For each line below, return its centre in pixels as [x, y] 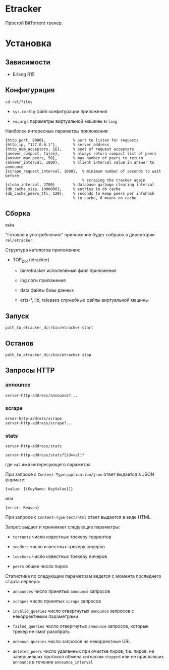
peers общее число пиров [40, 567]
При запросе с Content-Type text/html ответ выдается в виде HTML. [79, 517]
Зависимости [28, 62]
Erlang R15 [23, 74]
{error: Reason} [22, 508]
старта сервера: [23, 582]
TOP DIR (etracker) [31, 260]
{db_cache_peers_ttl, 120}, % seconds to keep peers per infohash [80, 193]
